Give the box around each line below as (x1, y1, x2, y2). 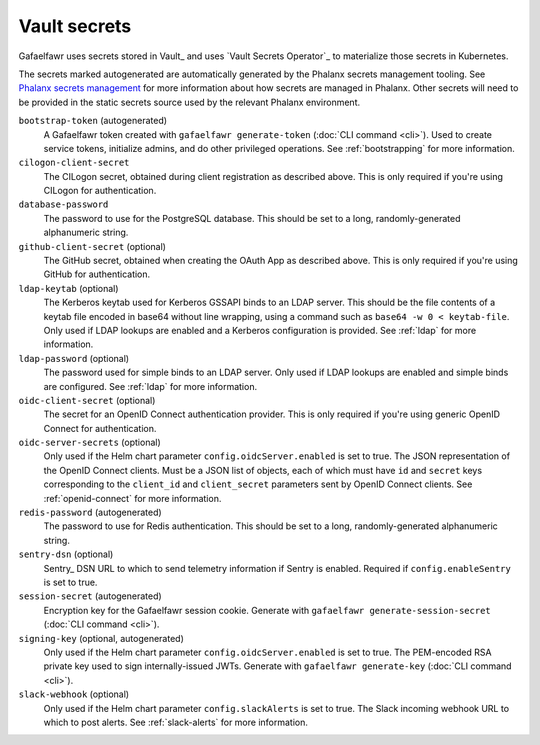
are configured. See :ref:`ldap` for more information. (43, 380, 258, 392)
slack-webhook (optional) (18, 688, 130, 700)
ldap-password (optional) (18, 352, 130, 364)
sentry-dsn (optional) (18, 548, 114, 560)
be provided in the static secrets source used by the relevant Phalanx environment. (18, 96, 361, 108)
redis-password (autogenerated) (18, 506, 162, 519)
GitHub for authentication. (43, 268, 151, 280)
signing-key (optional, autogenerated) (18, 632, 185, 644)
